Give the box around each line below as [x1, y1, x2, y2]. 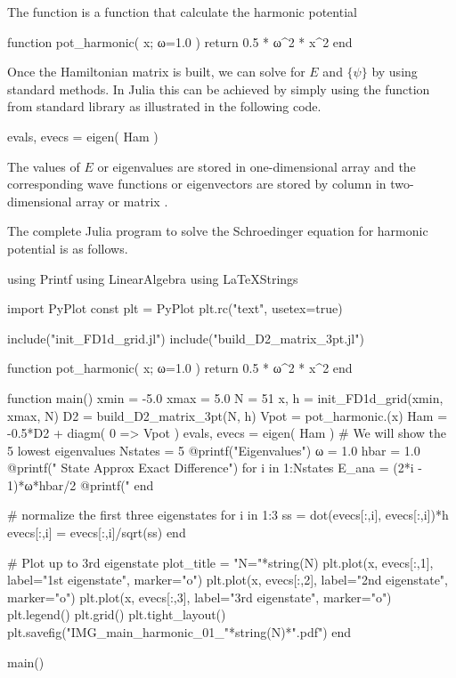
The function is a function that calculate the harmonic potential [7, 3, 357, 20]
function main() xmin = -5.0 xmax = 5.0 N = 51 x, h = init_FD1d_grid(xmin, [7, 388, 444, 407]
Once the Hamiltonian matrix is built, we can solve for [7, 62, 305, 81]
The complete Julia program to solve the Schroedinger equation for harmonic [7, 222, 428, 240]
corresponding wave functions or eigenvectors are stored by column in [7, 174, 387, 193]
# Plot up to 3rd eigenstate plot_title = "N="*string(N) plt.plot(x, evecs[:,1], [7, 553, 434, 571]
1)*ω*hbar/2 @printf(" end [7, 475, 154, 494]
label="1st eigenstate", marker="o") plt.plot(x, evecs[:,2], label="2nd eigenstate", [7, 570, 448, 589]
